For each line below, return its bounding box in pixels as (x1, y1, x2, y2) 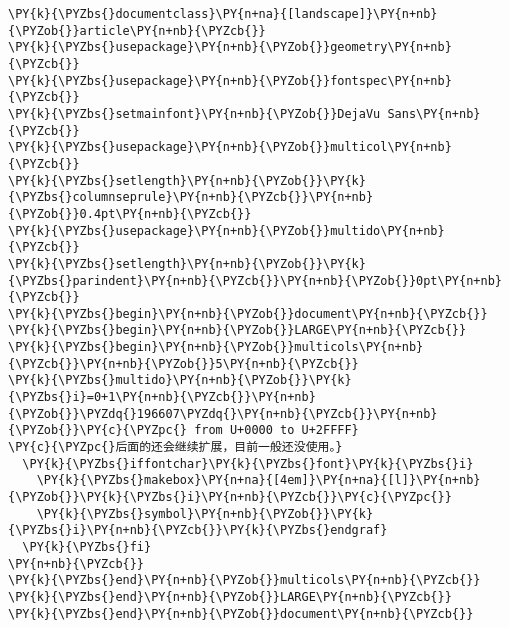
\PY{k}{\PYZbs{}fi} (22, 540, 152, 554)
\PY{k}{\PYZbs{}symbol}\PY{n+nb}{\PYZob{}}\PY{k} (36, 506, 374, 521)
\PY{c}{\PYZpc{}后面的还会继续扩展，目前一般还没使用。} (8, 440, 343, 455)
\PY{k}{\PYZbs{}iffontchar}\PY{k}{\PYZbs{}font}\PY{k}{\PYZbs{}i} (22, 456, 474, 471)
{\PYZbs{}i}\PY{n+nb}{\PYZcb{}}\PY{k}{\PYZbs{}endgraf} (8, 523, 388, 538)
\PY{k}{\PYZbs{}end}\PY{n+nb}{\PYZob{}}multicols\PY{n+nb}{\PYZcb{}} (8, 573, 481, 588)
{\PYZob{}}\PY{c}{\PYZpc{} (8, 423, 187, 438)
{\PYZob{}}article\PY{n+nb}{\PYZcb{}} (8, 23, 266, 38)
